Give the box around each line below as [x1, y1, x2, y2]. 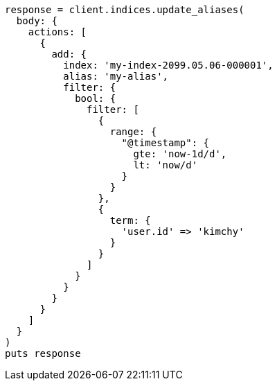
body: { [16, 15, 57, 26]
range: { [109, 126, 157, 137]
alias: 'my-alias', [63, 71, 169, 82]
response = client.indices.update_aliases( [5, 4, 244, 15]
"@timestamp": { [121, 137, 210, 148]
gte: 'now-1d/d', [133, 148, 227, 159]
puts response [5, 348, 81, 359]
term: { [109, 215, 151, 226]
